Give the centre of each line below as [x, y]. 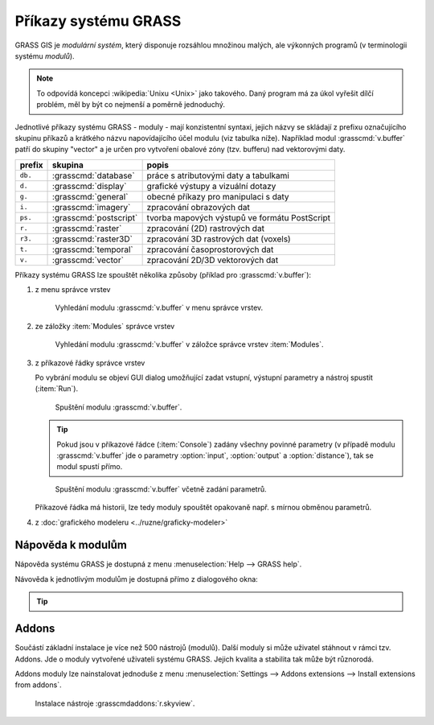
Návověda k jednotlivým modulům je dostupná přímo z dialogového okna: [137, 579]
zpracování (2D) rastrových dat [206, 228]
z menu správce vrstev [73, 290]
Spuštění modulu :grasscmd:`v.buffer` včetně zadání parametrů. [161, 489]
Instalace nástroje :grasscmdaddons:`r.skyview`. [115, 703]
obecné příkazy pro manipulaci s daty [218, 196]
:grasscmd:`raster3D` [92, 239]
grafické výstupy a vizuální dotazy [211, 186]
